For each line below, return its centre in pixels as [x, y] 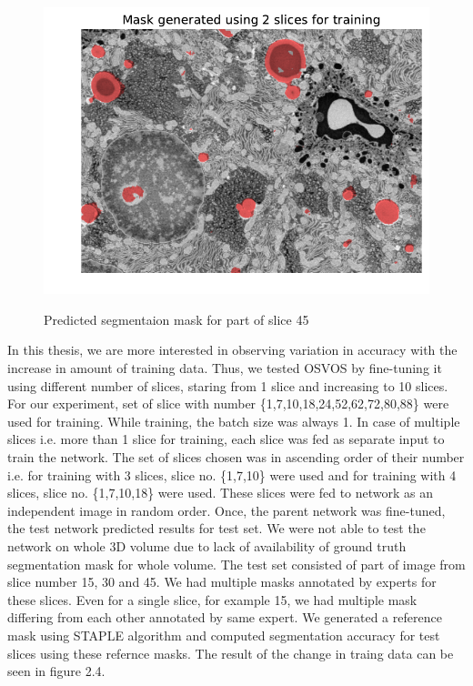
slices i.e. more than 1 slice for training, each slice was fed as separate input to [226, 439]
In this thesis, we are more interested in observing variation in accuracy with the [232, 350]
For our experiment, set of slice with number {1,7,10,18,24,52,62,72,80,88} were [228, 404]
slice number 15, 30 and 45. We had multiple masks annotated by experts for [222, 582]
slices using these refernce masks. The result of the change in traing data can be [231, 653]
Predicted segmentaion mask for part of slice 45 [176, 319]
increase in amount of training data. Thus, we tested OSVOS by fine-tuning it [225, 368]
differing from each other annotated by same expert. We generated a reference [225, 617]
